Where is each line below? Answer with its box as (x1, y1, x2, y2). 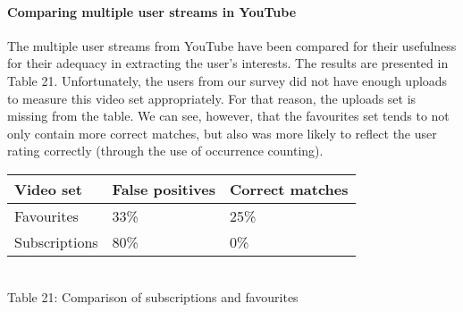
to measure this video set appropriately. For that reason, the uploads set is (7, 89, 417, 107)
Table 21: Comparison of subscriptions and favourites (7, 287, 299, 306)
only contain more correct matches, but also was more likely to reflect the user (7, 123, 437, 142)
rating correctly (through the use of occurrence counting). (7, 141, 324, 160)
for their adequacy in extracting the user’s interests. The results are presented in (7, 54, 449, 72)
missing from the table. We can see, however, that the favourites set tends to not (7, 106, 450, 125)
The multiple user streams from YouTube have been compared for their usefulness (7, 36, 457, 55)
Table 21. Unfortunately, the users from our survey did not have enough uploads (7, 71, 448, 89)
